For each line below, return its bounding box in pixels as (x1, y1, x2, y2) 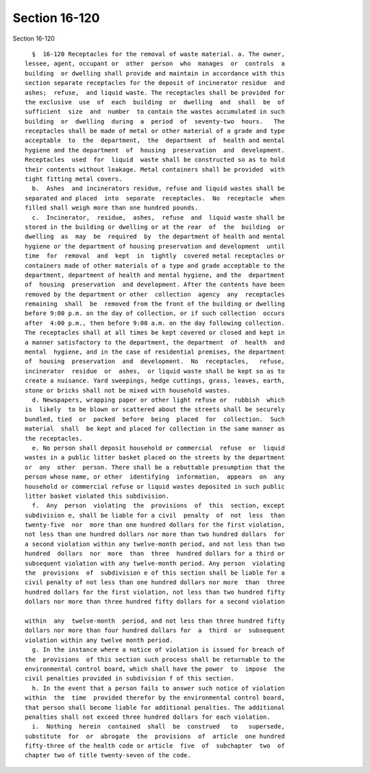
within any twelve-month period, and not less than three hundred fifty (25, 616, 285, 625)
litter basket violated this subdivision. (25, 492, 170, 500)
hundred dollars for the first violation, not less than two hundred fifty (25, 588, 285, 596)
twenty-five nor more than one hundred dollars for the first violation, (25, 521, 285, 529)
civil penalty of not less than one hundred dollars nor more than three (25, 579, 285, 586)
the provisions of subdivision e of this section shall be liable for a (25, 569, 285, 577)
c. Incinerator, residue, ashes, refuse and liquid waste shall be (32, 214, 285, 221)
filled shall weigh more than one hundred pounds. (25, 204, 199, 212)
